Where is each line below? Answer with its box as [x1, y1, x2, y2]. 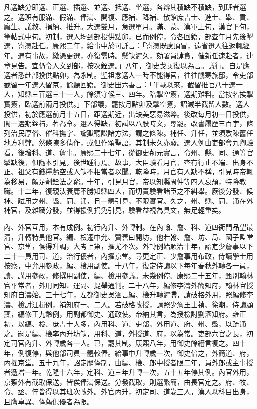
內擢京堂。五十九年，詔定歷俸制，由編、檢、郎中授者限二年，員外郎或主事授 [4, 357, 253, 368]
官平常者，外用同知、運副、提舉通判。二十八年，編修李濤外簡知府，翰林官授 [4, 280, 253, 290]
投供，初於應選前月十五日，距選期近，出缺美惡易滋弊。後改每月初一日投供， [4, 108, 253, 119]
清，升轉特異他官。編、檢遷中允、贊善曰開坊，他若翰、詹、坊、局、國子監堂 [4, 231, 253, 242]
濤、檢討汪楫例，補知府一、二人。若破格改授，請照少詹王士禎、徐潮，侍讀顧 [4, 299, 253, 309]
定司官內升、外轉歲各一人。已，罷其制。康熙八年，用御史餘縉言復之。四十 [4, 338, 246, 348]
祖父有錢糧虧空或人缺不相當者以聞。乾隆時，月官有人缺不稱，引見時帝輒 [17, 166, 253, 177]
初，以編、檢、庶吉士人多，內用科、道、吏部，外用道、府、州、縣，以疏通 [4, 319, 246, 328]
